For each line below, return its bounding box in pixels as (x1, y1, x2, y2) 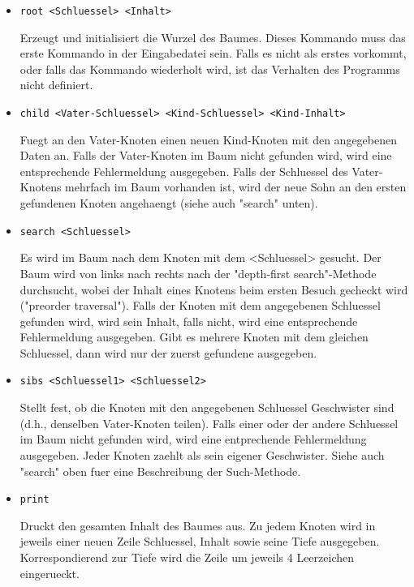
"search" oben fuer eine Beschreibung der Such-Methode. (19, 462, 301, 479)
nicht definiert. (19, 76, 93, 93)
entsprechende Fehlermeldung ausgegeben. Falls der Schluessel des (19, 162, 348, 179)
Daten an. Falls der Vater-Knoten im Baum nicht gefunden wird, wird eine (19, 147, 392, 164)
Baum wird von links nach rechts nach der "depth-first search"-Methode (19, 264, 377, 281)
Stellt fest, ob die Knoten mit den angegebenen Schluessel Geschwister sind (19, 399, 395, 416)
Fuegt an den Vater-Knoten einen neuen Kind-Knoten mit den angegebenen (19, 131, 398, 148)
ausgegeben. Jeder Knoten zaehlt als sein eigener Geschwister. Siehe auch (19, 446, 385, 463)
